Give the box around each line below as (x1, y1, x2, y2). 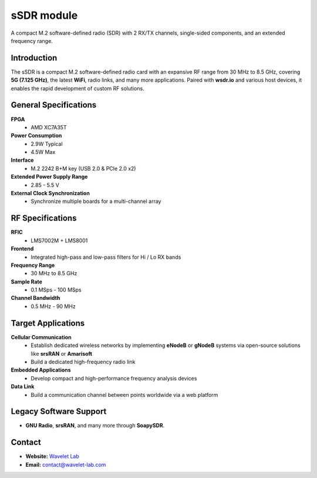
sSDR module (11, 9, 78, 22)
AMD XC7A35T (31, 123, 67, 131)
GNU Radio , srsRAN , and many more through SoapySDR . (25, 422, 165, 429)
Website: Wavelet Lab (25, 453, 79, 460)
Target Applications (11, 318, 85, 328)
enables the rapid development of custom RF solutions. (11, 85, 145, 92)
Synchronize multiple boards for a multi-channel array (31, 198, 161, 205)
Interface (11, 156, 34, 164)
